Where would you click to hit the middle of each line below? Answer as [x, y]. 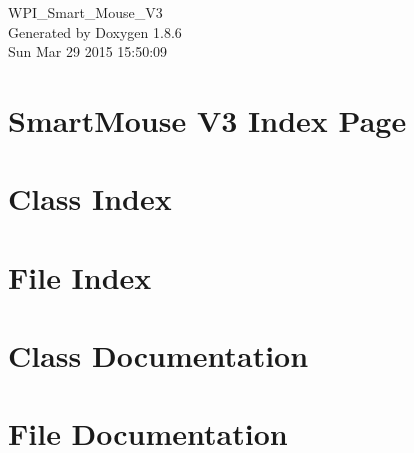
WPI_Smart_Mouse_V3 [85, 12]
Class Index [90, 198]
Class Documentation [158, 355]
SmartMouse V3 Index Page [207, 119]
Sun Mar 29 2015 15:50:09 [88, 51]
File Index [80, 276]
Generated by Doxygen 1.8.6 [95, 31]
